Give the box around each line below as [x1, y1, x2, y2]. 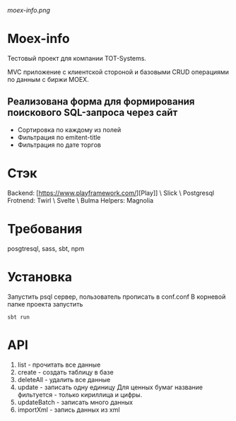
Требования [7, 220, 83, 237]
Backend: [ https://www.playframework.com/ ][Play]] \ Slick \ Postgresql [7, 189, 214, 197]
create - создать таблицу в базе [17, 367, 114, 376]
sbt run [7, 314, 30, 321]
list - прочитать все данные [17, 360, 101, 369]
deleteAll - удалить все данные [17, 375, 111, 384]
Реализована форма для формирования [7, 95, 195, 108]
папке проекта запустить [7, 300, 83, 308]
